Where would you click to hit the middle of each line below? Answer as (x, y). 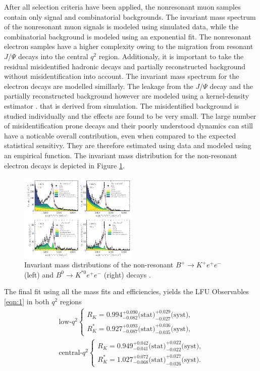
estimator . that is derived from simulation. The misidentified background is (122, 105)
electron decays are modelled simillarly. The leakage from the (99, 86)
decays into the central (53, 56)
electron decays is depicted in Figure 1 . (64, 165)
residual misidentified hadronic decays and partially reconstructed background (125, 66)
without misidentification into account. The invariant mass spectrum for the (122, 76)
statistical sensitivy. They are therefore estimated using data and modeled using (128, 145)
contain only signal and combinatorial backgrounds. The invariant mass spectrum (130, 16)
